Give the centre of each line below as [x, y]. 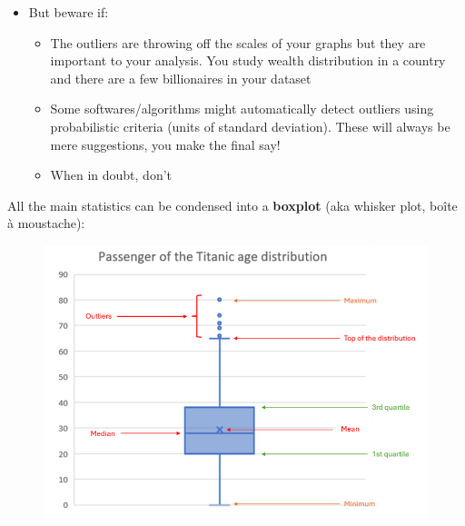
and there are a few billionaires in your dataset [181, 78]
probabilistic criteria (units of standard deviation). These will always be [250, 126]
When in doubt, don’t [111, 175]
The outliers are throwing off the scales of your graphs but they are [238, 42]
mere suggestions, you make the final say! [165, 144]
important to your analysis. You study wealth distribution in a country [248, 60]
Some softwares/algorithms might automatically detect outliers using [242, 109]
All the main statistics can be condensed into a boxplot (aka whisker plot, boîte [232, 205]
